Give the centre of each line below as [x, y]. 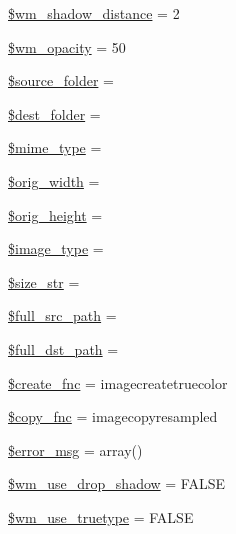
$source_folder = [61, 80]
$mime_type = [55, 147]
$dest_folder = [54, 113]
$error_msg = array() [75, 449]
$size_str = [44, 281]
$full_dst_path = [63, 348]
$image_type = [56, 248]
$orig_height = [55, 214]
